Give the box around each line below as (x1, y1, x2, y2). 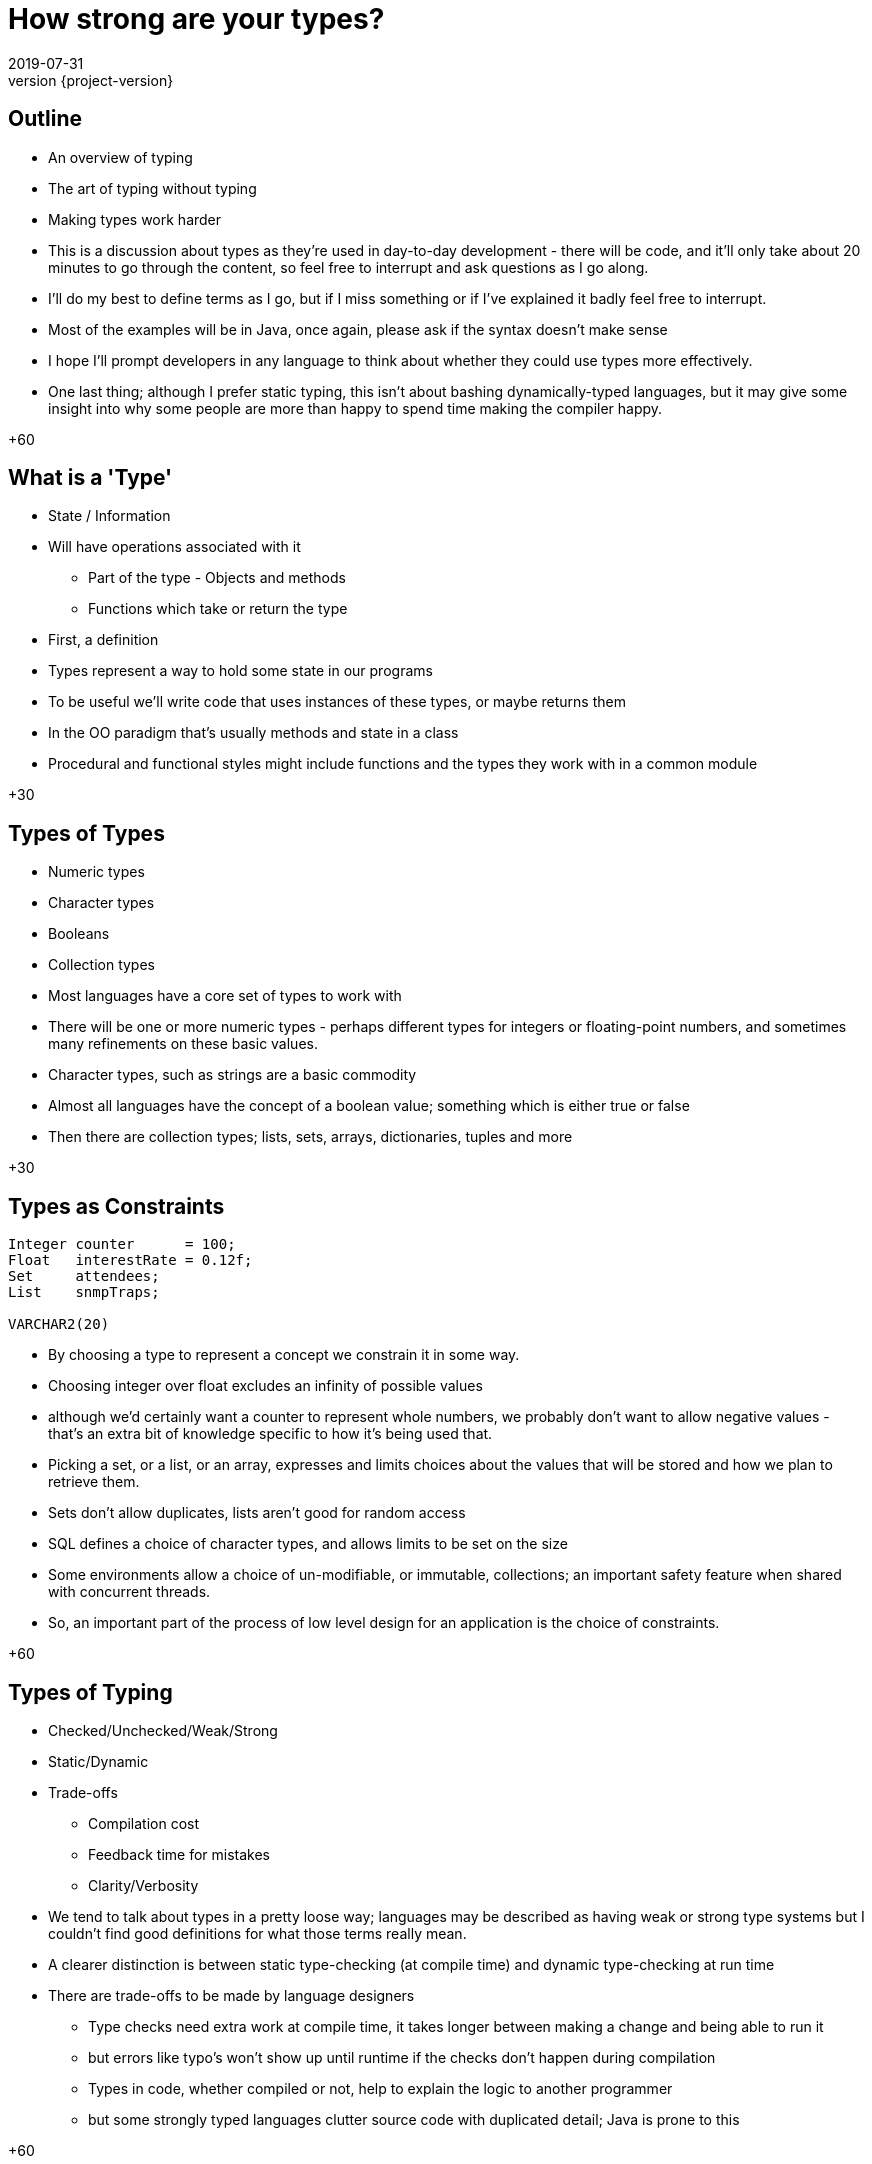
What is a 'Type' (8, 465, 173, 491)
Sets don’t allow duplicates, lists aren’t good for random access (48, 1504, 466, 1522)
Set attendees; (8, 1268, 160, 1285)
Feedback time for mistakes (88, 1845, 270, 1863)
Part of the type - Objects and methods (88, 569, 346, 587)
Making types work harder (48, 210, 222, 228)
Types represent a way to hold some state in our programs (48, 662, 433, 680)
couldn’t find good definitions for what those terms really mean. (48, 1924, 467, 1942)
